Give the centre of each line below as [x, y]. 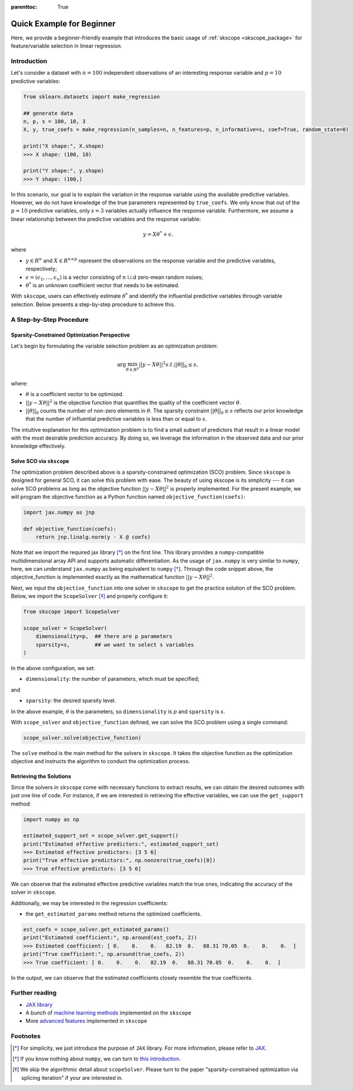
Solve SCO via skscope [40, 461]
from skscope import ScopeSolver [71, 612]
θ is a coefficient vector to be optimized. [74, 394]
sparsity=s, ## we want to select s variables [115, 645]
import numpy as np [51, 819]
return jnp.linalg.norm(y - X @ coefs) [93, 537]
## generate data [48, 113]
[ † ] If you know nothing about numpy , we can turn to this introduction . [97, 1059]
